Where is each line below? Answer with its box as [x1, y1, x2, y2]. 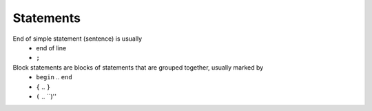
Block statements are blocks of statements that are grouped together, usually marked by [12, 63, 264, 72]
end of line [36, 43, 67, 52]
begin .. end [36, 73, 72, 81]
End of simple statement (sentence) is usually [12, 34, 143, 43]
